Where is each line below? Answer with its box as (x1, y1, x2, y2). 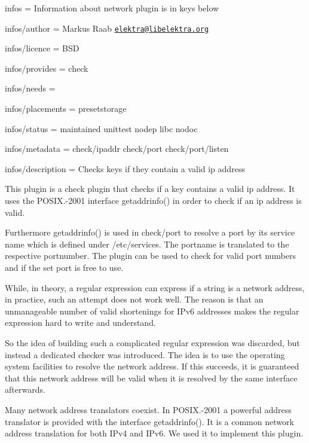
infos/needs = (5, 82, 56, 94)
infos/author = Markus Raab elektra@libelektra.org (5, 22, 209, 34)
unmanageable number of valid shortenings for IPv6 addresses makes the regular (5, 304, 299, 317)
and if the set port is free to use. (5, 261, 124, 273)
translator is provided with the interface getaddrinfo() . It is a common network (5, 415, 294, 427)
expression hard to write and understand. (5, 316, 156, 329)
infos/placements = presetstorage (5, 102, 127, 115)
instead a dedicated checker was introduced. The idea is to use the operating (5, 348, 285, 360)
